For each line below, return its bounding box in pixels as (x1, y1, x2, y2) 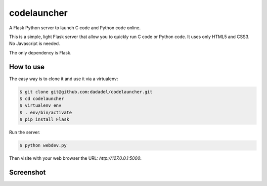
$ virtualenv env (19, 103, 62, 108)
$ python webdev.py (19, 142, 67, 148)
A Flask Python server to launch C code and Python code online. (9, 25, 141, 31)
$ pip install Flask (19, 117, 69, 122)
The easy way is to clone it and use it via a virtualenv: (9, 76, 118, 82)
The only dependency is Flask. (9, 49, 72, 55)
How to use (9, 62, 44, 71)
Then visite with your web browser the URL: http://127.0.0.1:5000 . (9, 155, 142, 161)
